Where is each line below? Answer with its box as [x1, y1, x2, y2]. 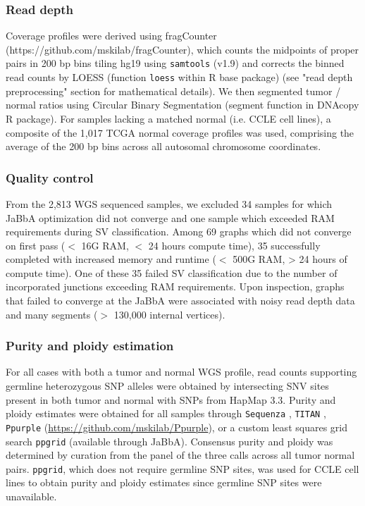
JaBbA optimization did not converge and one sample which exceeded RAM [6, 210, 335, 225]
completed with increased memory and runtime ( [6, 252, 216, 266]
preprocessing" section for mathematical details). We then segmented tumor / [6, 83, 341, 98]
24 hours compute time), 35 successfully [148, 237, 321, 252]
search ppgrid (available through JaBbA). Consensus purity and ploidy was [6, 433, 333, 448]
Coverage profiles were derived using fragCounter [6, 28, 217, 43]
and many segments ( [6, 307, 98, 321]
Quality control [6, 168, 94, 186]
